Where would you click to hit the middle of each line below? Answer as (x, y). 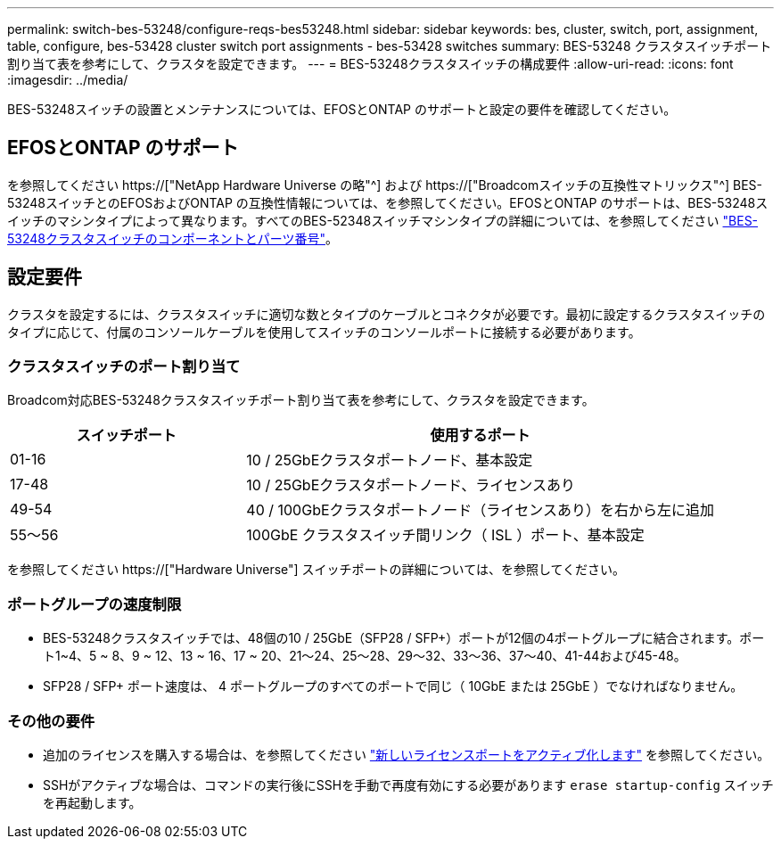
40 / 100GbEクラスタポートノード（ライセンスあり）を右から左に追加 (480, 510)
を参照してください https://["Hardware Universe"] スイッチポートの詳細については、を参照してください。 (317, 570)
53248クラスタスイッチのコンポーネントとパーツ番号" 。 (173, 238)
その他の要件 (51, 721)
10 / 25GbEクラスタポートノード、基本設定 (390, 460)
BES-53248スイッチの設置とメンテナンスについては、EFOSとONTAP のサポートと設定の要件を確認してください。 (342, 109)
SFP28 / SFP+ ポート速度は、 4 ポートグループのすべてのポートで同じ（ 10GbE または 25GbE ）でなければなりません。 (393, 686)
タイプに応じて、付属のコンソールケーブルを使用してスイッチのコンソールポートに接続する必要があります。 (324, 332)
